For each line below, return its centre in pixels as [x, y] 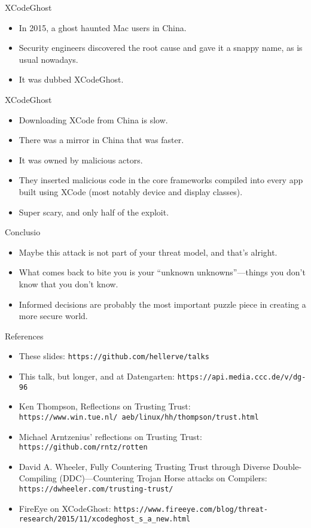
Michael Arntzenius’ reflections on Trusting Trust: [110, 436]
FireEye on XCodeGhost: [65, 508]
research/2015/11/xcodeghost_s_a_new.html [105, 519]
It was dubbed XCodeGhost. [71, 79]
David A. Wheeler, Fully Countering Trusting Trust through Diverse [144, 466]
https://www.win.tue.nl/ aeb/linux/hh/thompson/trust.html [139, 417]
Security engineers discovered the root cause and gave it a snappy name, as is [161, 48]
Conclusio [23, 232]
